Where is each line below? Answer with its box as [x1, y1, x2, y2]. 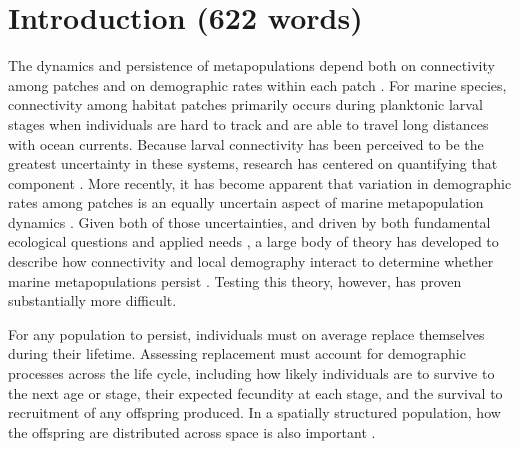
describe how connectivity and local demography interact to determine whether [8, 251, 494, 272]
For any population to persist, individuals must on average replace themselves [8, 323, 485, 344]
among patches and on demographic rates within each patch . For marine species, [8, 74, 507, 95]
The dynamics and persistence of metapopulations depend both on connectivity [8, 55, 495, 76]
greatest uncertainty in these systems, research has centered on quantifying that [8, 153, 498, 174]
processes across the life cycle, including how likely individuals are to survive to [8, 363, 495, 384]
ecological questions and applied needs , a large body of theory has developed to [8, 231, 499, 252]
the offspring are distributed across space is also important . [8, 421, 376, 442]
